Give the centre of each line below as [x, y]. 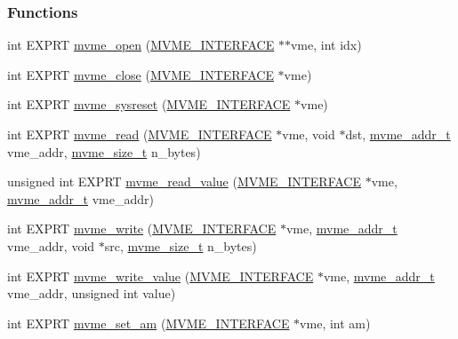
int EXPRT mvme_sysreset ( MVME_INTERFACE [149, 104]
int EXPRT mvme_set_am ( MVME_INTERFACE [149, 323]
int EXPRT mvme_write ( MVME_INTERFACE [142, 229]
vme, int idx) [326, 45]
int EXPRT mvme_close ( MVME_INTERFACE [141, 74]
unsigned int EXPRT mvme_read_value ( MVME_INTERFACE [184, 181]
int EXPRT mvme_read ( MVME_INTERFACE [140, 134]
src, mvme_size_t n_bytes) [181, 245]
